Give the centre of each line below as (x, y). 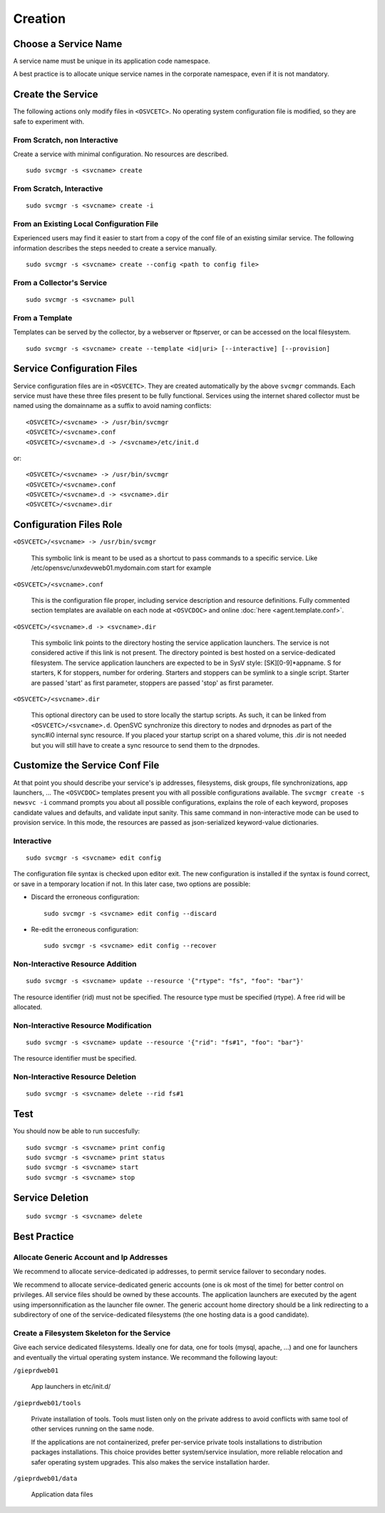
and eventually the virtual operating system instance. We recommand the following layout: (145, 1357)
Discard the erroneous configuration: (85, 897)
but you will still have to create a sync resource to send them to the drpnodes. (145, 745)
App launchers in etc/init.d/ (71, 1387)
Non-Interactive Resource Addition (75, 964)
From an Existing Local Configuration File (86, 224)
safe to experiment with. (49, 121)
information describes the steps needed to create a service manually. (115, 248)
